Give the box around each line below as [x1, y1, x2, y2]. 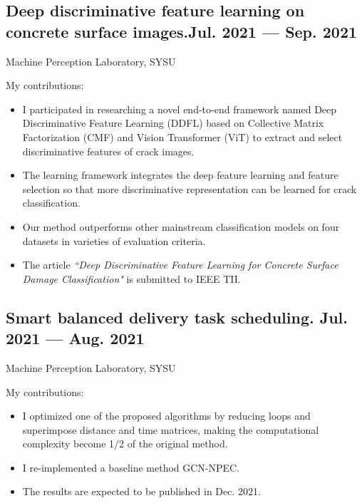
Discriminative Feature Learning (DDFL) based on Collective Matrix [22, 115, 324, 130]
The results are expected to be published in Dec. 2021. [22, 484, 261, 499]
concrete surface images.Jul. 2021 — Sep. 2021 [6, 20, 358, 42]
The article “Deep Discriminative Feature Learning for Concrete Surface [22, 257, 338, 272]
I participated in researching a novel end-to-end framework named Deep [22, 101, 337, 116]
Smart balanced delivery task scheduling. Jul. [6, 306, 348, 328]
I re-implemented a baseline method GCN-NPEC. [22, 460, 240, 475]
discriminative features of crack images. [22, 143, 195, 158]
